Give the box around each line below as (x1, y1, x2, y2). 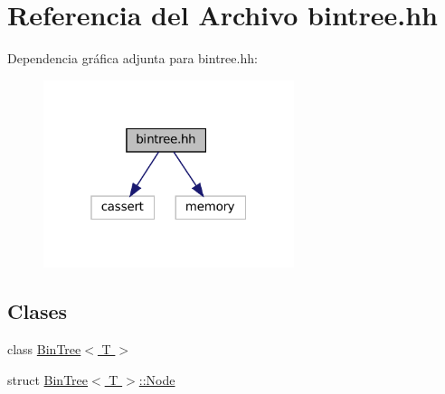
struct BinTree (7, 370, 89, 389)
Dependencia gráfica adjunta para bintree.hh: (7, 49, 258, 68)
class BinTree (7, 340, 81, 359)
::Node (138, 370, 175, 389)
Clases (7, 297, 68, 325)
